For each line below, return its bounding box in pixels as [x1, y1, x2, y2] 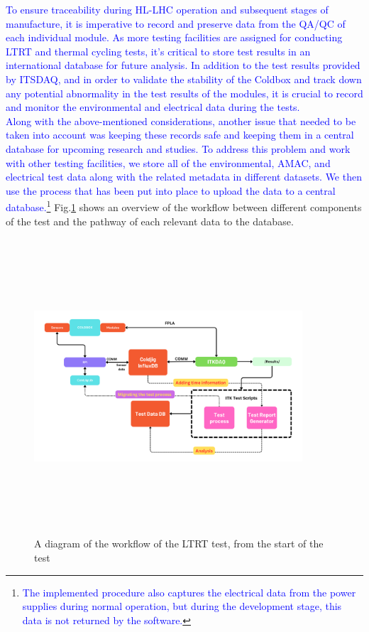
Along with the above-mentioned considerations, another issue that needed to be [6, 113, 356, 128]
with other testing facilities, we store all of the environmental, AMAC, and [6, 155, 331, 170]
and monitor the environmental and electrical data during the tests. [6, 100, 300, 114]
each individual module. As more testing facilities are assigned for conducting [6, 30, 343, 45]
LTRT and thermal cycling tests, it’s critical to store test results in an [6, 43, 311, 58]
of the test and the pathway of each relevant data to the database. [6, 213, 294, 228]
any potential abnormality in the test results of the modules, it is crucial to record [6, 85, 363, 100]
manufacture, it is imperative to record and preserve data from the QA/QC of [6, 16, 346, 31]
